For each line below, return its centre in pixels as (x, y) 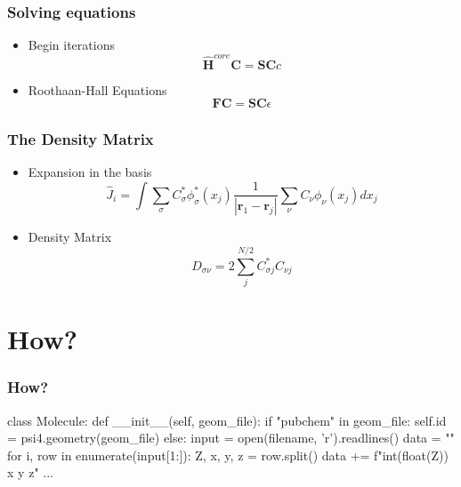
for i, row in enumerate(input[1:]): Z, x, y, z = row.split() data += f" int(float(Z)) (228, 455)
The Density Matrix (81, 139)
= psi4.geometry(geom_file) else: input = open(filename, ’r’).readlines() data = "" (231, 438)
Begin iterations (71, 45)
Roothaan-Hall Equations (97, 89)
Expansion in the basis (90, 172)
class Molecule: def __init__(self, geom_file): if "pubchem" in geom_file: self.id (227, 420)
